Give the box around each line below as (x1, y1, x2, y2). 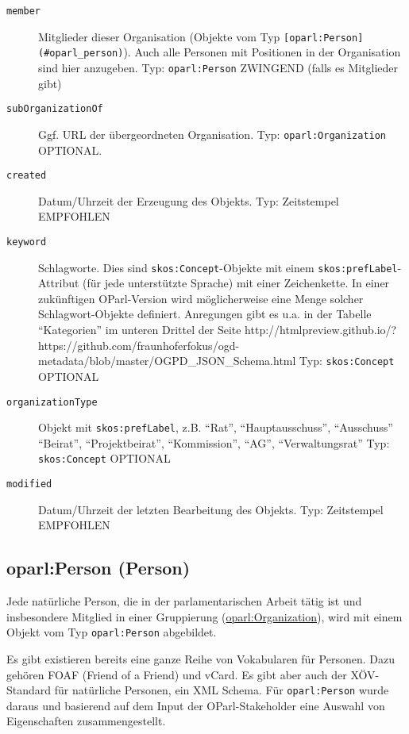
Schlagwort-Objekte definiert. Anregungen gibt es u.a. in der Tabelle (38, 306, 372, 322)
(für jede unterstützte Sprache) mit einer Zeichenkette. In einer (83, 275, 390, 291)
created (6, 170, 47, 182)
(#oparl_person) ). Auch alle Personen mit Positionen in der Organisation (38, 44, 401, 60)
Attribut (38, 275, 79, 291)
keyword (6, 236, 47, 248)
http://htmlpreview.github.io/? (245, 321, 397, 338)
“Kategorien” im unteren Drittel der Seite (38, 321, 241, 338)
